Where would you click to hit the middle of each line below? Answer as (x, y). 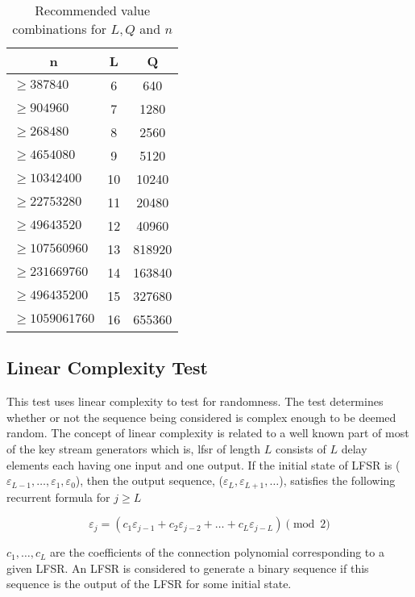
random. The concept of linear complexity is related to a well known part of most (208, 433)
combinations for (59, 29)
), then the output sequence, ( (149, 480)
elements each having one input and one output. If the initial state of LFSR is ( (203, 464)
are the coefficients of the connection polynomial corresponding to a (217, 552)
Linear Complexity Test (108, 367)
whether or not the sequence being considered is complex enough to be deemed (201, 417)
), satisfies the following (337, 480)
